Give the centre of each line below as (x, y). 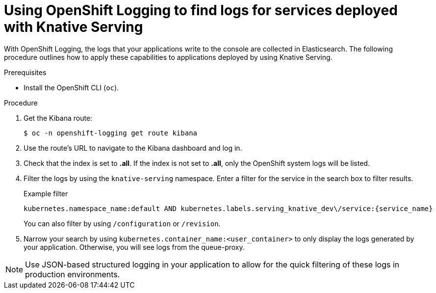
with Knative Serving (74, 27)
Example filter (46, 193)
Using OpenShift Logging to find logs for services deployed (201, 10)
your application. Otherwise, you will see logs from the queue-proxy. (134, 247)
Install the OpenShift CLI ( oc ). (71, 87)
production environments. (73, 274)
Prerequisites (25, 72)
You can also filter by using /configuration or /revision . (122, 223)
